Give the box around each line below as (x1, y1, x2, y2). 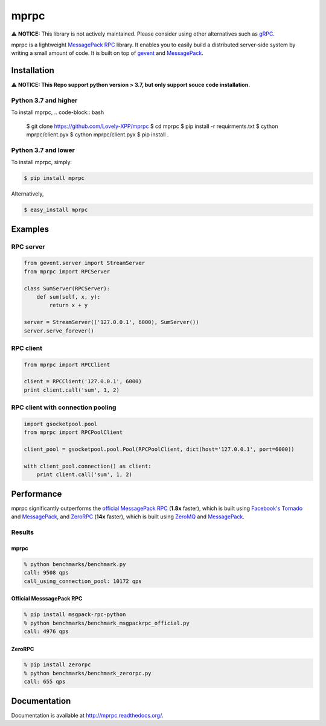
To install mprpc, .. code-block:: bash (11, 109, 104, 116)
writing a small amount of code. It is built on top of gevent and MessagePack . (11, 49, 203, 57)
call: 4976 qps (24, 628, 69, 635)
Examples (11, 224, 50, 234)
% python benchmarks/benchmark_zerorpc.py (24, 670, 152, 677)
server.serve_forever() (24, 327, 95, 334)
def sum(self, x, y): (36, 293, 101, 300)
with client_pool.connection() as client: (24, 462, 152, 470)
